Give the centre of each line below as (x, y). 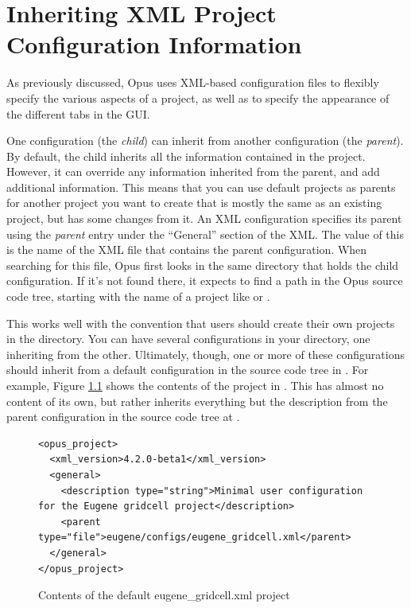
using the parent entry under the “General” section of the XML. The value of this (205, 234)
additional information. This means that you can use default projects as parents (201, 187)
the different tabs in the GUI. (78, 113)
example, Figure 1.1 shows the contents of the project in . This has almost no (195, 385)
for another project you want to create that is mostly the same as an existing (194, 203)
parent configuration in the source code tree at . (123, 417)
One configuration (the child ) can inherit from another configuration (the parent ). (205, 140)
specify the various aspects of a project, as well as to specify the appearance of (198, 97)
